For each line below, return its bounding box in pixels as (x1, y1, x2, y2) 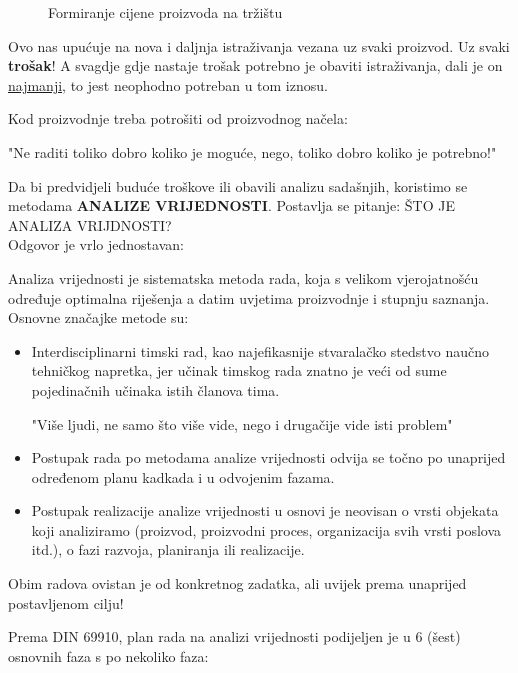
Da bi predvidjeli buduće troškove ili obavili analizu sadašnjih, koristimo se (8, 175, 468, 196)
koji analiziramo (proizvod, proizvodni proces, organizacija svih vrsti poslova (31, 519, 502, 540)
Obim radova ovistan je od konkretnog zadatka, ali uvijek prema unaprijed (8, 573, 467, 594)
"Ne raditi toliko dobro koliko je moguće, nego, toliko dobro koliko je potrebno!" (8, 141, 497, 162)
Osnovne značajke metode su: (8, 307, 189, 328)
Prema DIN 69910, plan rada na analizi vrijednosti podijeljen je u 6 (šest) (8, 626, 461, 647)
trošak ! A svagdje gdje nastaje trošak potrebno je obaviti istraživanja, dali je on (8, 55, 503, 76)
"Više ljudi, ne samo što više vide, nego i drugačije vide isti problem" (31, 413, 453, 434)
